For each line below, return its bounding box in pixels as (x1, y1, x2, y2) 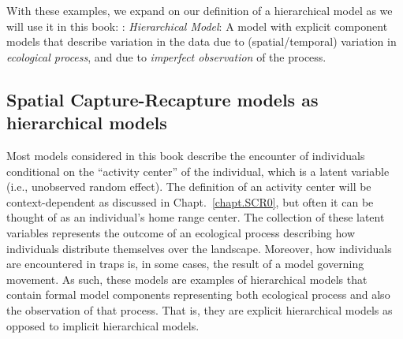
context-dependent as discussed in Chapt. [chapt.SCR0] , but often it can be (6, 193, 374, 210)
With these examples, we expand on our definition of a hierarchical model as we (6, 2, 393, 18)
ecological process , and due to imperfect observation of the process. (6, 48, 327, 65)
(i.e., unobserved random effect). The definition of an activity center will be (6, 178, 371, 195)
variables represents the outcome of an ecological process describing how (6, 224, 355, 240)
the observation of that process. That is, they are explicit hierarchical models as (6, 301, 393, 318)
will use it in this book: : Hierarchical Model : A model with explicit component (6, 17, 388, 34)
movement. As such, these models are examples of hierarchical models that (6, 270, 368, 287)
